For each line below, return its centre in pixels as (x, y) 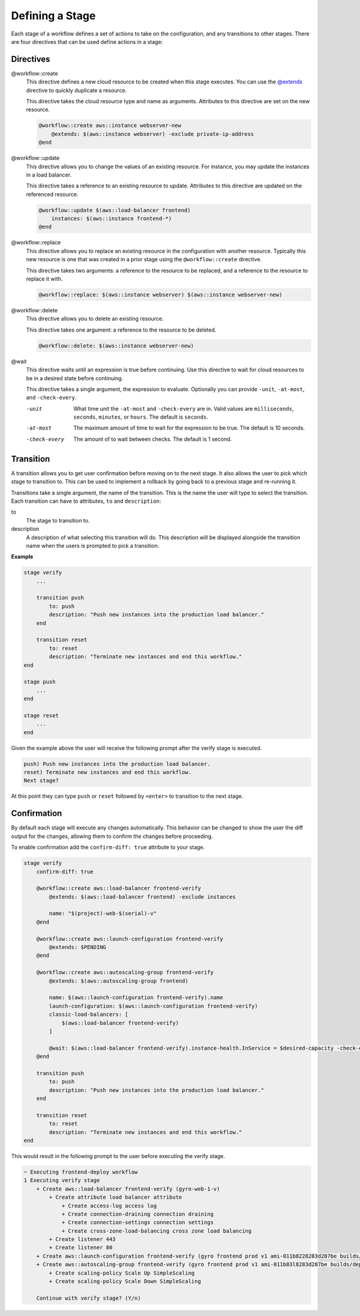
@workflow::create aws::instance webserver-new (110, 126)
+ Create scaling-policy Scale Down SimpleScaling (125, 1281)
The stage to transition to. (58, 520)
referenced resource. (52, 194)
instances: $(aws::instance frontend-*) (112, 219)
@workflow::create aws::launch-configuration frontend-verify (130, 939)
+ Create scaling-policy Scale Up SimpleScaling (122, 1273)
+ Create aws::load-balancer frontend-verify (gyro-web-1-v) (128, 1189)
